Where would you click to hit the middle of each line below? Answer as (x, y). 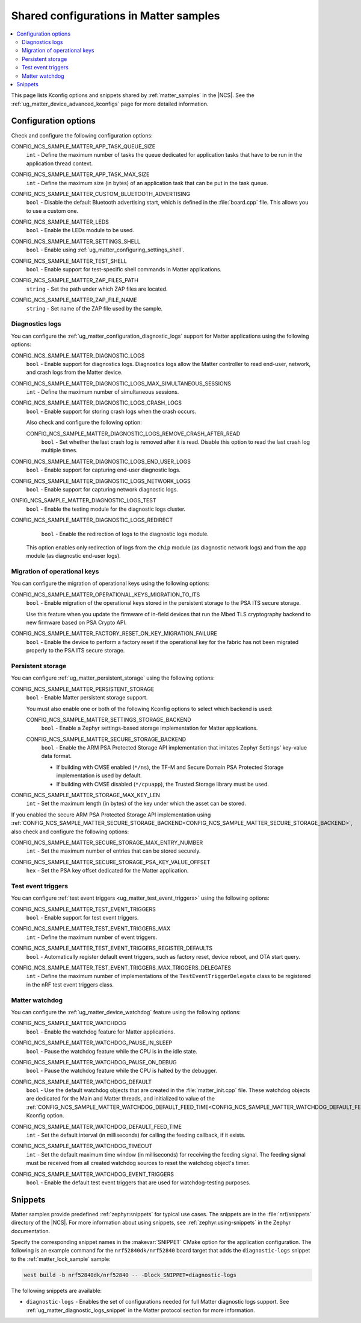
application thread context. (60, 163)
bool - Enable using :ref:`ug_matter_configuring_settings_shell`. (105, 250)
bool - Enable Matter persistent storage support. (87, 698)
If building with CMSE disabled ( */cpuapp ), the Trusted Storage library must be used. (162, 784)
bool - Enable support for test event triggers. (82, 918)
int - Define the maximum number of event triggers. (92, 937)
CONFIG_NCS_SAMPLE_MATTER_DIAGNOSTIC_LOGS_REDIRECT (92, 520)
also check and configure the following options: (70, 832)
